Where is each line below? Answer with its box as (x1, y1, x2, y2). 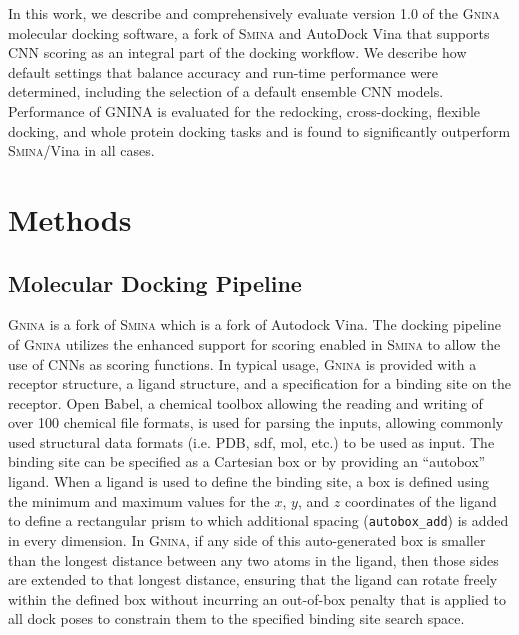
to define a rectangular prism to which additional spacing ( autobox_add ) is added (8, 510, 509, 531)
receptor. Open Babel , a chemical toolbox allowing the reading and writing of (8, 392, 483, 413)
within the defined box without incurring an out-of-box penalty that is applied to (8, 588, 507, 609)
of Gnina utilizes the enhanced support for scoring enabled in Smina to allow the (8, 333, 501, 354)
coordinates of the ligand (344, 490, 497, 511)
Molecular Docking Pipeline (8, 267, 302, 298)
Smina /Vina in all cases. (8, 140, 155, 161)
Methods (8, 198, 132, 239)
